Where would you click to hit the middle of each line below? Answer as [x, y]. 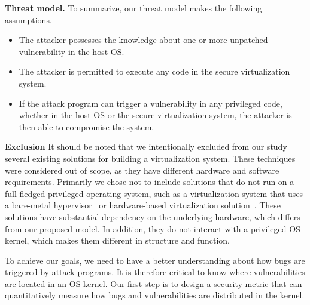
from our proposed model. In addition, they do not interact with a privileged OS [153, 228]
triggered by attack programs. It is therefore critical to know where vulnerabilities [155, 272]
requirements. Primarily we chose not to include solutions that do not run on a [150, 182]
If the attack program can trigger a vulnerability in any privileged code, [151, 103]
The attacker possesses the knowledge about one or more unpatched [143, 40]
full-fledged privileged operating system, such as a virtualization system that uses [154, 193]
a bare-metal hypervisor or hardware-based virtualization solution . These [143, 205]
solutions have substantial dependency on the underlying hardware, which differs [153, 216]
